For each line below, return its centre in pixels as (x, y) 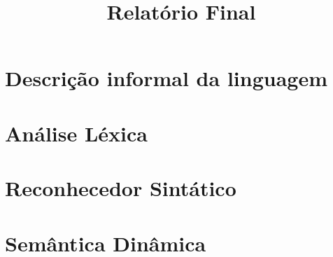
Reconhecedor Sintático (121, 188)
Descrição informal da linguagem (166, 78)
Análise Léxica (76, 133)
